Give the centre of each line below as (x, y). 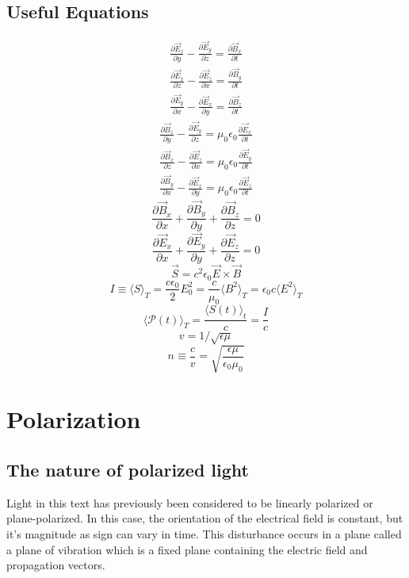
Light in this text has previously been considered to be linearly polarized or (190, 502)
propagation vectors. (56, 565)
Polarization (74, 419)
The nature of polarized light (128, 469)
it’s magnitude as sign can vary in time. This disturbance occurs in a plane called (204, 533)
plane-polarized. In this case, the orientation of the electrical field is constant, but (205, 518)
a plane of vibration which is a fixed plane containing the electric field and (187, 549)
